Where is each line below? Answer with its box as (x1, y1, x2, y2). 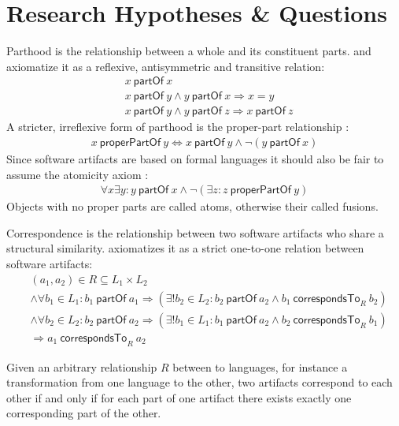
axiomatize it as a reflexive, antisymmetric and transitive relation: (6, 58, 325, 74)
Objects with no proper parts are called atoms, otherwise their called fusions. (6, 198, 379, 215)
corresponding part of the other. (6, 405, 161, 421)
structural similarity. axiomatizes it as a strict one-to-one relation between (6, 240, 364, 256)
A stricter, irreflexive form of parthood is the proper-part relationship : (6, 118, 349, 135)
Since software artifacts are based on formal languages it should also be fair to (6, 151, 384, 167)
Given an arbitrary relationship (6, 358, 157, 375)
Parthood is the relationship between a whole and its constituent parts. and (6, 43, 371, 59)
